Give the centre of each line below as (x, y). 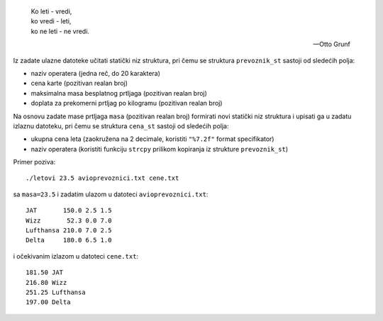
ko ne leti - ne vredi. (60, 31)
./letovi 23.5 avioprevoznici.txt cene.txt (102, 178)
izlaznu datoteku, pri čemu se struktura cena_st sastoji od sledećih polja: (121, 126)
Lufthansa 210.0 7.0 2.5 (69, 231)
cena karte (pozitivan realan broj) (79, 83)
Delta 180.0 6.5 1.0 (69, 240)
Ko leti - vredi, (51, 11)
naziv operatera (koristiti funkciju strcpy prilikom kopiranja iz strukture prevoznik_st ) (160, 149)
